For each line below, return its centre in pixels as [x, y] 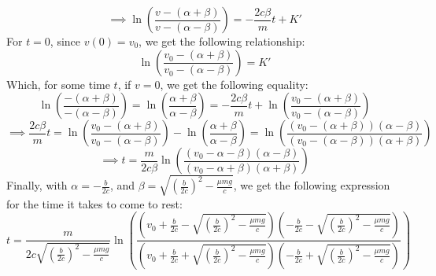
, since [65, 41]
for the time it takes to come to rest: [94, 203]
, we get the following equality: [234, 84]
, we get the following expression [312, 185]
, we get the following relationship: [222, 41]
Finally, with [37, 185]
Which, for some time [58, 84]
